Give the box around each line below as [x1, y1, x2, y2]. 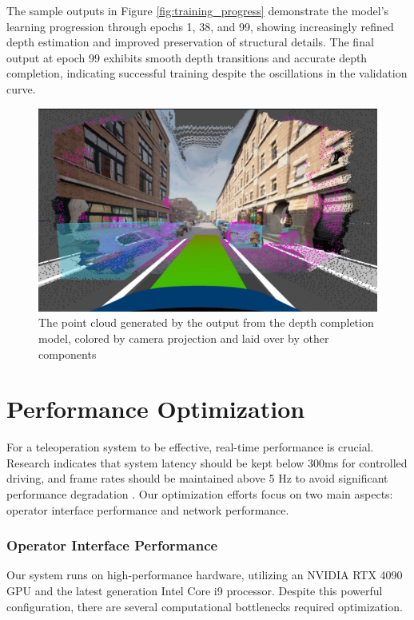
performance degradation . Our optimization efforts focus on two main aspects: [6, 486, 393, 503]
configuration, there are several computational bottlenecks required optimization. [6, 598, 403, 614]
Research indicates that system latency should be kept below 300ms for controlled [6, 454, 408, 471]
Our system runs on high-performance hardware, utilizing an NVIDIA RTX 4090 [6, 566, 403, 583]
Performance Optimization [6, 392, 305, 425]
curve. [6, 80, 36, 97]
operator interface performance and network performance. [6, 501, 289, 518]
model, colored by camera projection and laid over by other [38, 329, 329, 346]
